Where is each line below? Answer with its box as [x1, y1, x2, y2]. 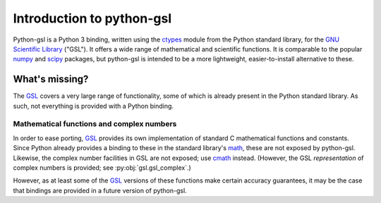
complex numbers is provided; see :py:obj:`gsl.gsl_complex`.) [13, 163, 192, 172]
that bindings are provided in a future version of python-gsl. [13, 186, 187, 195]
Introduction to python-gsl [13, 11, 172, 26]
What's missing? [13, 73, 89, 85]
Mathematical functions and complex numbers [13, 119, 177, 129]
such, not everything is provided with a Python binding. [13, 101, 174, 110]
